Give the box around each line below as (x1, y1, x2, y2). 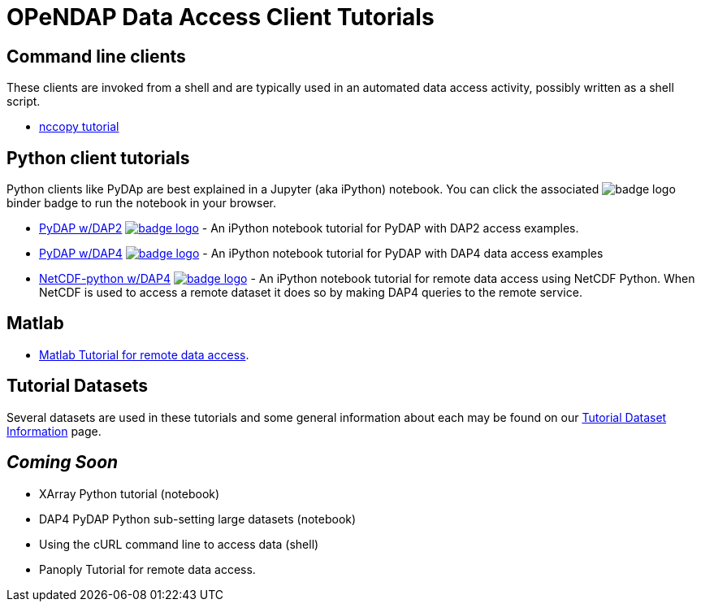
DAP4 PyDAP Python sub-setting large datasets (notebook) (39, 511, 357, 526)
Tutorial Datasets (6, 376, 149, 397)
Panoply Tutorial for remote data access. (39, 562, 256, 576)
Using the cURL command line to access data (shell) (39, 536, 319, 551)
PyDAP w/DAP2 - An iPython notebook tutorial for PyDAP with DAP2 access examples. (39, 221, 579, 236)
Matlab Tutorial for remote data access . (39, 347, 249, 362)
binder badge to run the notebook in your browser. (6, 196, 277, 211)
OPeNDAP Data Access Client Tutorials (6, 3, 435, 31)
